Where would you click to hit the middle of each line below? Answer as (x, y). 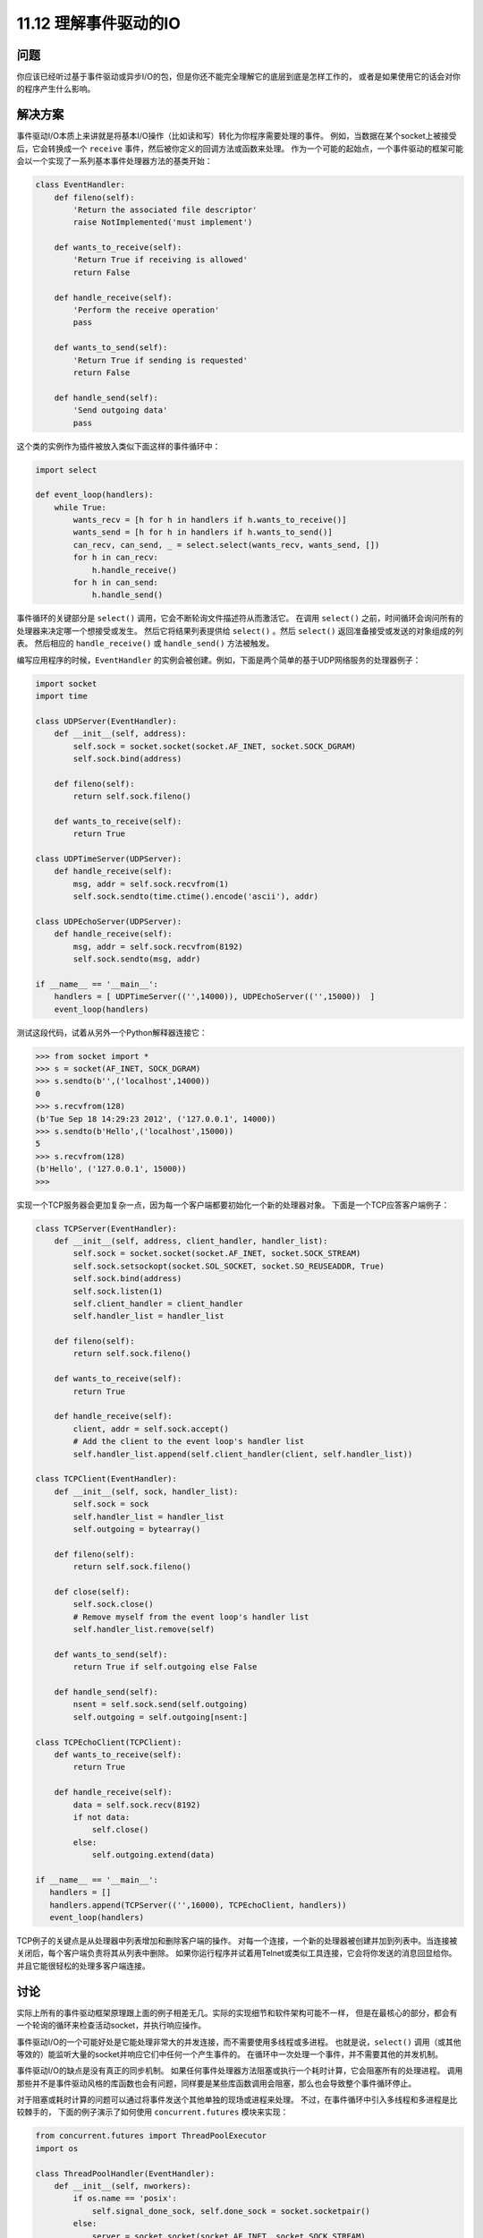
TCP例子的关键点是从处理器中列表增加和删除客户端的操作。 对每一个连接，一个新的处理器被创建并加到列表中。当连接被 (237, 1941)
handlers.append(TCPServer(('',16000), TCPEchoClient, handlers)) (198, 1905)
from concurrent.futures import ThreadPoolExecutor (151, 2136)
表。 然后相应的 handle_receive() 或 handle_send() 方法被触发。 (145, 644)
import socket (66, 683)
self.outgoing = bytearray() (137, 1529)
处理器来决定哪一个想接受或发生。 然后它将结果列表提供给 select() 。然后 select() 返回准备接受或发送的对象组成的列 (240, 630)
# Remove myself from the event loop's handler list (191, 1617)
